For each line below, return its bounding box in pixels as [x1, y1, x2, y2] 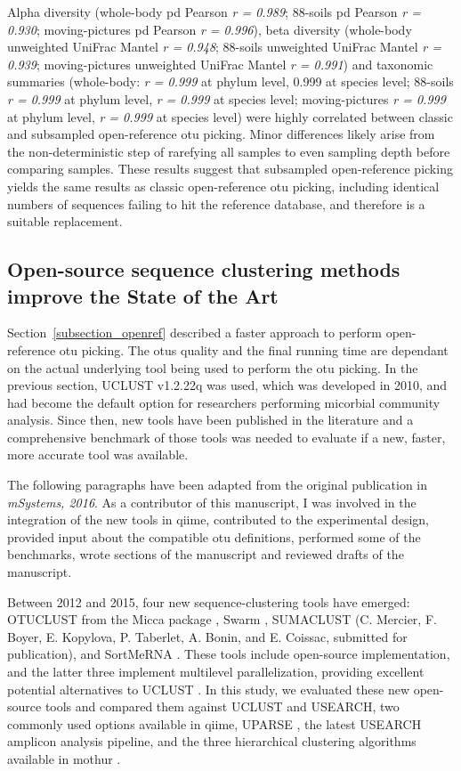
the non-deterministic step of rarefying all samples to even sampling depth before [7, 142, 450, 160]
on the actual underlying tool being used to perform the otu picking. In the [7, 358, 418, 377]
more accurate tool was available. [7, 445, 189, 464]
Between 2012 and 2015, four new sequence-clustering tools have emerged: [7, 592, 410, 611]
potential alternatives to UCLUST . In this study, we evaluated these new [7, 679, 410, 698]
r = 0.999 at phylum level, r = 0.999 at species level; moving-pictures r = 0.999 [7, 89, 446, 108]
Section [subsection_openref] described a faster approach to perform [7, 323, 382, 342]
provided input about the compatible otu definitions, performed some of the [7, 527, 421, 546]
